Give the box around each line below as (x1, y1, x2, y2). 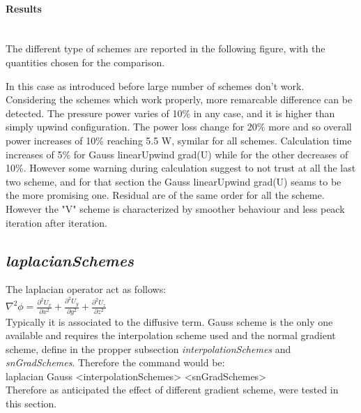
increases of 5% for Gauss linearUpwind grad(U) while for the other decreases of (6, 147, 348, 161)
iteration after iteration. (6, 215, 107, 230)
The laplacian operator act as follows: (6, 282, 167, 296)
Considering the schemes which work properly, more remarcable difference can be (6, 92, 353, 107)
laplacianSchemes (6, 249, 135, 271)
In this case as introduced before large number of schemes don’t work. (6, 78, 305, 93)
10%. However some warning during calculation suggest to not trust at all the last (6, 160, 356, 175)
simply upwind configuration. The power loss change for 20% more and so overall (6, 119, 352, 134)
